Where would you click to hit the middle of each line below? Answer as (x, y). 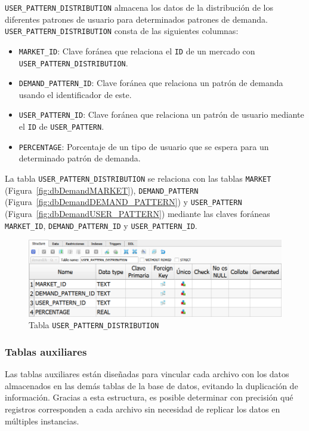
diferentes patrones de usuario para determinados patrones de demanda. (136, 19)
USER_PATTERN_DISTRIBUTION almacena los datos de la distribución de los (139, 7)
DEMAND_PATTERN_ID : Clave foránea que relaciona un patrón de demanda (151, 83)
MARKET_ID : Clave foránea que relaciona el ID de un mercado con (137, 51)
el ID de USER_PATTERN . (61, 126)
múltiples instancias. (42, 421)
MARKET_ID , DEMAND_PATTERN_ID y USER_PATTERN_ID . (101, 225)
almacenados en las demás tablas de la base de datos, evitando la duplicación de (152, 385)
